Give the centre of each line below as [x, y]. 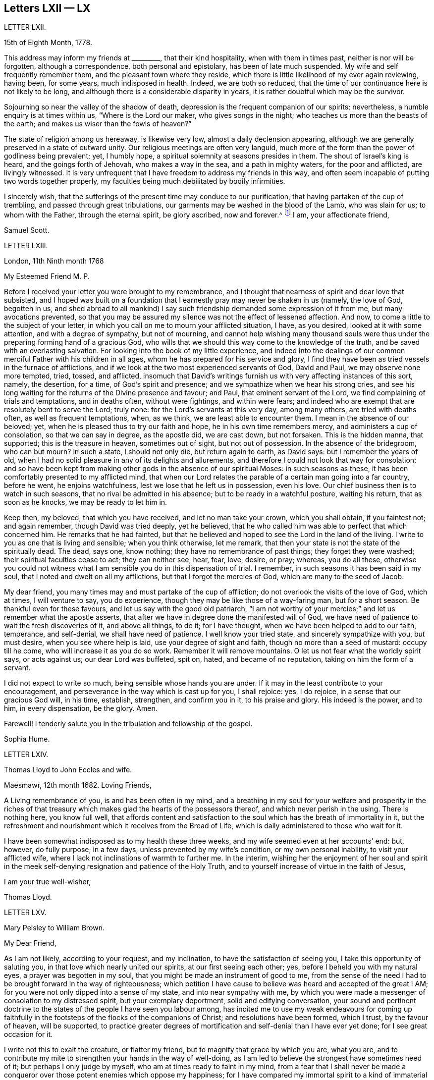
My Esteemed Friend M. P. [47, 276]
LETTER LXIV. [26, 755]
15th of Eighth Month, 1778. [48, 43]
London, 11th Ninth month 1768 [54, 261]
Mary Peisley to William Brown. [54, 928]
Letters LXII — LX [47, 8]
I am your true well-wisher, [48, 882]
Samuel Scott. [27, 230]
